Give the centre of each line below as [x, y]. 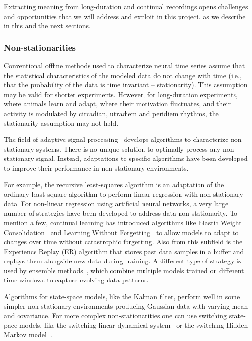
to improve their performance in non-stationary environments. [96, 168]
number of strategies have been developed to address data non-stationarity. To [121, 213]
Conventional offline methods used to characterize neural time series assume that [125, 65]
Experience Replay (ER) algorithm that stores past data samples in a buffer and [124, 251]
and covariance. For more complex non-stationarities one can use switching [115, 315]
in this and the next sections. [47, 26]
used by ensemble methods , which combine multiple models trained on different [124, 270]
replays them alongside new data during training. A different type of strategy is [123, 261]
